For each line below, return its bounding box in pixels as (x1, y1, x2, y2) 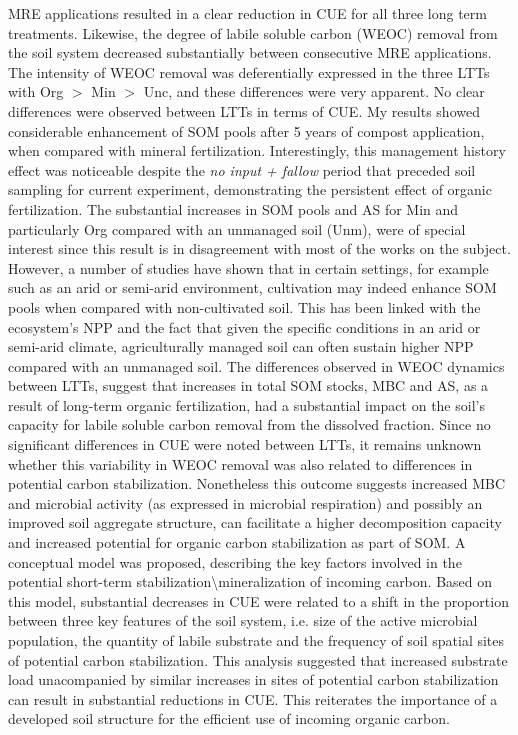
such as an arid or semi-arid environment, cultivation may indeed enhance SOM (8, 277, 497, 298)
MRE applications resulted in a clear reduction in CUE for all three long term (8, 3, 487, 23)
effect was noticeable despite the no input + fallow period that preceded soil (8, 159, 476, 180)
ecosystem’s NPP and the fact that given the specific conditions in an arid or (8, 316, 481, 337)
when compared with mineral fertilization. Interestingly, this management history (8, 140, 506, 161)
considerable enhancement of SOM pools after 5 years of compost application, (8, 120, 485, 141)
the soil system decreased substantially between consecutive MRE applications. (8, 42, 492, 63)
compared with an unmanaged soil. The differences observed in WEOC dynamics (8, 355, 505, 376)
